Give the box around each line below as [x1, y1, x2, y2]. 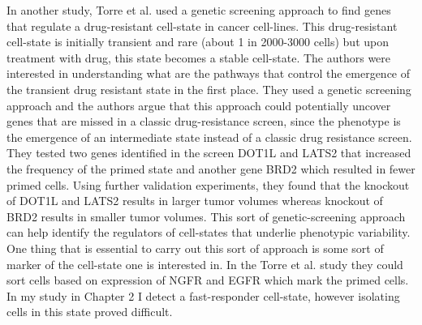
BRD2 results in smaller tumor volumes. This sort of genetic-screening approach [6, 207, 406, 225]
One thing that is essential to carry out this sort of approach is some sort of [6, 239, 384, 256]
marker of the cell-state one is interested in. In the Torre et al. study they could [6, 255, 403, 272]
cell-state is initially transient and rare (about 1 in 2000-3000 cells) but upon [6, 33, 390, 50]
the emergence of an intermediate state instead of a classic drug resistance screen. [6, 128, 412, 145]
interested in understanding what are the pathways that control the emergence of [6, 65, 411, 82]
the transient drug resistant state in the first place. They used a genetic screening [6, 80, 411, 97]
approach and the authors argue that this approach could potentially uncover [6, 96, 391, 113]
